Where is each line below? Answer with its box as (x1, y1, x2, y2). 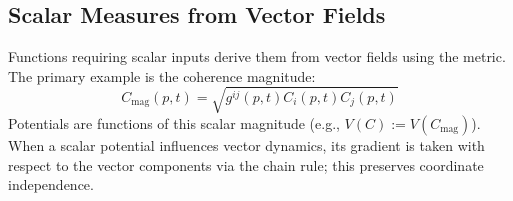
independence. (8, 174, 94, 195)
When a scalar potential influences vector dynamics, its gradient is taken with (8, 134, 485, 155)
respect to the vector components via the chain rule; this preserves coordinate (8, 154, 484, 175)
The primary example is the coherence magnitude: (8, 65, 316, 86)
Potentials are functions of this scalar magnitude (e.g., (8, 112, 340, 133)
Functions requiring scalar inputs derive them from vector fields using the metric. (8, 46, 506, 67)
